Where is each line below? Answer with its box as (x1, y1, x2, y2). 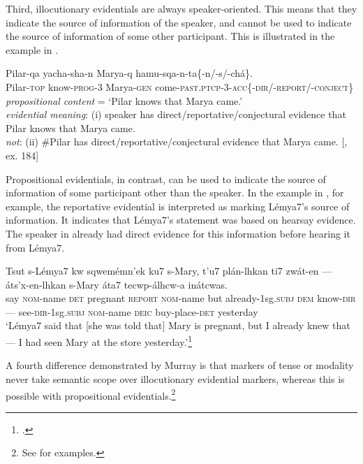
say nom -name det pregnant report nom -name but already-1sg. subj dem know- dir (6, 291, 356, 305)
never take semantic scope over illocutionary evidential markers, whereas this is (6, 371, 345, 386)
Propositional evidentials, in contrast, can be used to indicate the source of (6, 171, 326, 186)
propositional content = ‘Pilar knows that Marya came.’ (6, 93, 243, 108)
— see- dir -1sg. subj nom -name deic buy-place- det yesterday (6, 304, 258, 319)
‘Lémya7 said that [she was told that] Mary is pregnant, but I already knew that (6, 318, 350, 333)
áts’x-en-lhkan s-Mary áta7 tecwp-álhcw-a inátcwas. (6, 277, 228, 291)
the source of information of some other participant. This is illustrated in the (6, 29, 335, 43)
